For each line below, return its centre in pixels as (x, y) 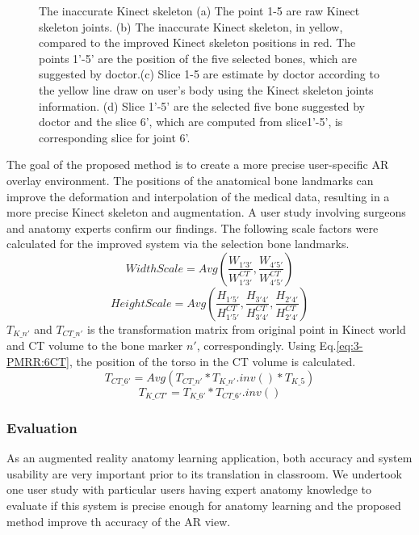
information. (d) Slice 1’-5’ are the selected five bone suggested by (202, 105)
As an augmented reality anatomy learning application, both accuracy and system (209, 458)
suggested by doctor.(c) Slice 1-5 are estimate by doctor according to (209, 74)
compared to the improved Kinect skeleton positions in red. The (197, 42)
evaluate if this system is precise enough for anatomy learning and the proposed (204, 505)
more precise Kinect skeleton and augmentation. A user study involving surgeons (206, 212)
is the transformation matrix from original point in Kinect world (246, 329)
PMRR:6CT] (38, 361)
